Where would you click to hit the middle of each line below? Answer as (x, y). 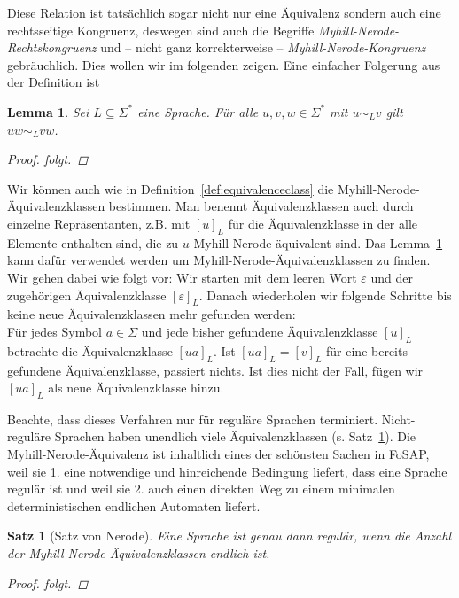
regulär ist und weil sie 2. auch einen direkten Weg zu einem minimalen (201, 489)
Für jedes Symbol (54, 331)
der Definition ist (54, 82)
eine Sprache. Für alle (198, 111)
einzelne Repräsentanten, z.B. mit (99, 223)
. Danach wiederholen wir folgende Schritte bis (325, 295)
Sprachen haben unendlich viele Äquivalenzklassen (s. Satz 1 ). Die (235, 436)
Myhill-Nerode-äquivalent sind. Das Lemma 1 (318, 242)
